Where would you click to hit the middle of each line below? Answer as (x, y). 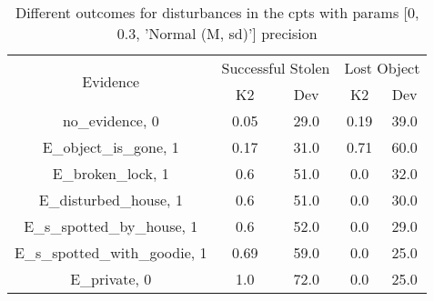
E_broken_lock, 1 (111, 173)
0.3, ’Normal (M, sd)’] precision (217, 33)
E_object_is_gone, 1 (111, 147)
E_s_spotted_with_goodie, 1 (111, 252)
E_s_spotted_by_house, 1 (111, 226)
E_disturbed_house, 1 (111, 200)
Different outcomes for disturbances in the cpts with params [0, (217, 12)
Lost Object (382, 68)
